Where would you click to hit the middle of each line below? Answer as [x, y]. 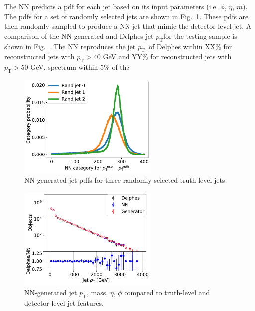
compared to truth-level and [167, 292]
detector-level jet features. [64, 302]
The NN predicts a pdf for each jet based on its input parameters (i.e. [111, 6]
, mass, [97, 292]
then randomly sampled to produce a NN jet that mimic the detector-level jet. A [128, 26]
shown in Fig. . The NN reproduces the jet [70, 46]
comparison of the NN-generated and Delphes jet [79, 36]
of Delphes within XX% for [190, 46]
